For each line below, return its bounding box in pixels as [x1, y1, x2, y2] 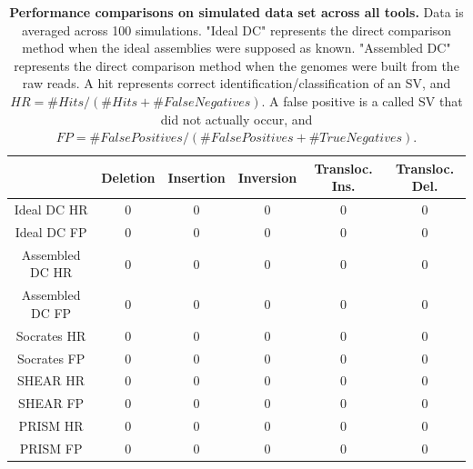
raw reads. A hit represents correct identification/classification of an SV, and [22, 74, 451, 93]
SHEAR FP [18, 394, 85, 413]
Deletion [101, 167, 156, 186]
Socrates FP [16, 348, 86, 367]
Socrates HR [15, 325, 86, 344]
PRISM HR [18, 416, 84, 435]
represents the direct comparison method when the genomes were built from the [14, 55, 459, 75]
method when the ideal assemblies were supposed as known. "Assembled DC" [22, 38, 451, 57]
